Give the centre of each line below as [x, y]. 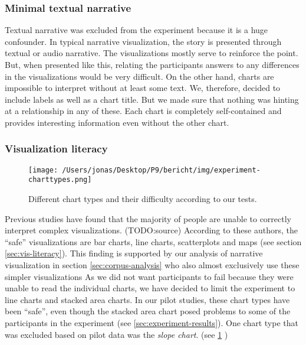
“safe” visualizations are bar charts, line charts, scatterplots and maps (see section [153, 241]
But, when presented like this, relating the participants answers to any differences [152, 64]
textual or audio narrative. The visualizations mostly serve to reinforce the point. [152, 53]
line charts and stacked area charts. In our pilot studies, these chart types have [147, 299]
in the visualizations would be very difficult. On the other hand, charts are [139, 76]
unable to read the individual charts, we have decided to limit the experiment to [150, 288]
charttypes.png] [60, 180]
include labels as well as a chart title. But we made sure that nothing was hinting [152, 99]
